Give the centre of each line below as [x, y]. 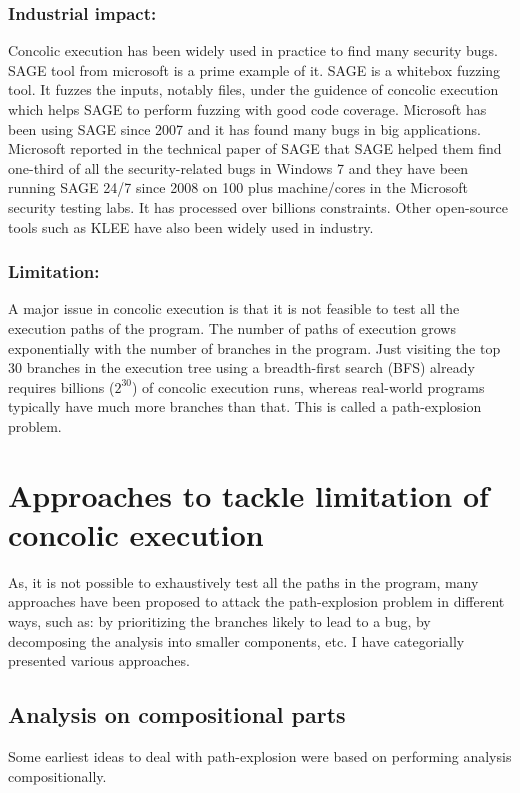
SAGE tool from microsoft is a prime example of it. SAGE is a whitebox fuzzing [254, 69]
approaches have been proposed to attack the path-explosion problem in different [256, 601]
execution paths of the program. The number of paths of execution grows [232, 327]
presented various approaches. [99, 660]
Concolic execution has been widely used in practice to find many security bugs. [253, 50]
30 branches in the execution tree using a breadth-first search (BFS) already [241, 367]
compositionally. [57, 775]
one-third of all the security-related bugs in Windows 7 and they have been [238, 167]
